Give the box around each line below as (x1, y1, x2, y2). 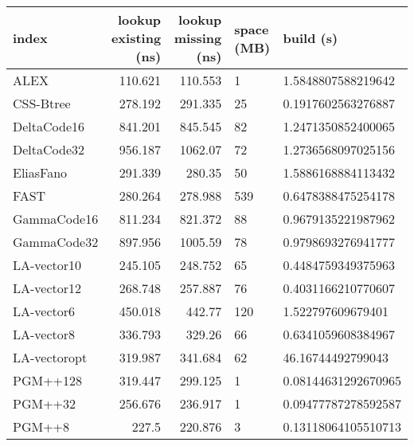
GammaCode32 (13, 233, 99, 251)
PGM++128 (13, 371, 83, 389)
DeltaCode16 (13, 117, 85, 135)
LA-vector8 (13, 325, 76, 343)
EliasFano (13, 163, 68, 182)
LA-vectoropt (13, 348, 88, 366)
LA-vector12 (13, 279, 82, 297)
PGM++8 (13, 417, 70, 436)
